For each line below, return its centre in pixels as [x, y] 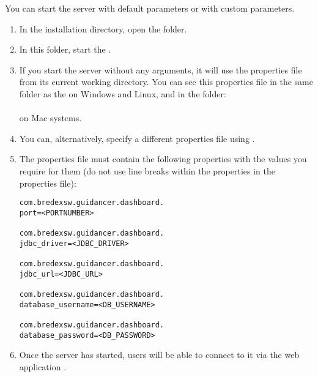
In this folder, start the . [65, 49]
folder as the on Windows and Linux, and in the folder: [123, 93]
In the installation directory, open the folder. [103, 28]
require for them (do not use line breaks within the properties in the [147, 170]
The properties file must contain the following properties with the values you [163, 159]
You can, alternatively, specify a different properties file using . [137, 138]
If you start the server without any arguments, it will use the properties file [161, 69]
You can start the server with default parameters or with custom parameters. [150, 8]
